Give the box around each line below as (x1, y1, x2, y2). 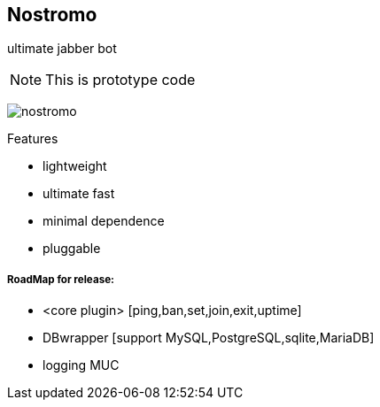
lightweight (43, 158, 107, 174)
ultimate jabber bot (7, 41, 117, 57)
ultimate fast (43, 186, 115, 202)
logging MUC (43, 357, 120, 373)
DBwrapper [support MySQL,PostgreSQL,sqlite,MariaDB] (43, 330, 375, 346)
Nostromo (7, 4, 97, 26)
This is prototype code (45, 71, 196, 89)
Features (7, 131, 58, 147)
